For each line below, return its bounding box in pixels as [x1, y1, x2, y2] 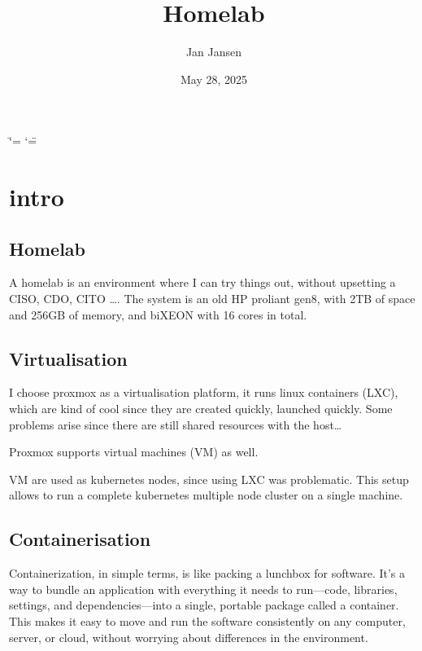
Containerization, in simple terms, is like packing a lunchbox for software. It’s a [9, 565, 406, 582]
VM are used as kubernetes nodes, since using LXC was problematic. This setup [9, 470, 409, 487]
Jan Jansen [185, 43, 242, 60]
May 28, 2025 [180, 70, 248, 87]
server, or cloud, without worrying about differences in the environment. [9, 628, 368, 645]
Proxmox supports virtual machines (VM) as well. [9, 443, 259, 460]
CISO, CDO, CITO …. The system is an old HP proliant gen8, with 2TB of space [9, 290, 415, 307]
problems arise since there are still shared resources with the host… [9, 416, 342, 433]
